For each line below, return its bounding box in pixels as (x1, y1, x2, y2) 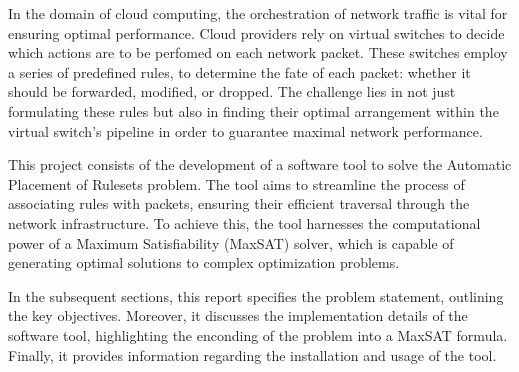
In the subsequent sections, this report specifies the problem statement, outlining (8, 285, 504, 306)
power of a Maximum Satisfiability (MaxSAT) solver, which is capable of (8, 232, 454, 253)
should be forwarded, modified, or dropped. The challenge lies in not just (8, 81, 456, 102)
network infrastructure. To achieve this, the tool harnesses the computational (8, 212, 481, 233)
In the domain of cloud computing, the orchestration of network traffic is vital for (8, 3, 508, 23)
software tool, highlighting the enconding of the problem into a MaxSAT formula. (8, 324, 508, 345)
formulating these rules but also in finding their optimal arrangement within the (8, 100, 499, 121)
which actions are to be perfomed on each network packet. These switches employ (8, 42, 508, 63)
